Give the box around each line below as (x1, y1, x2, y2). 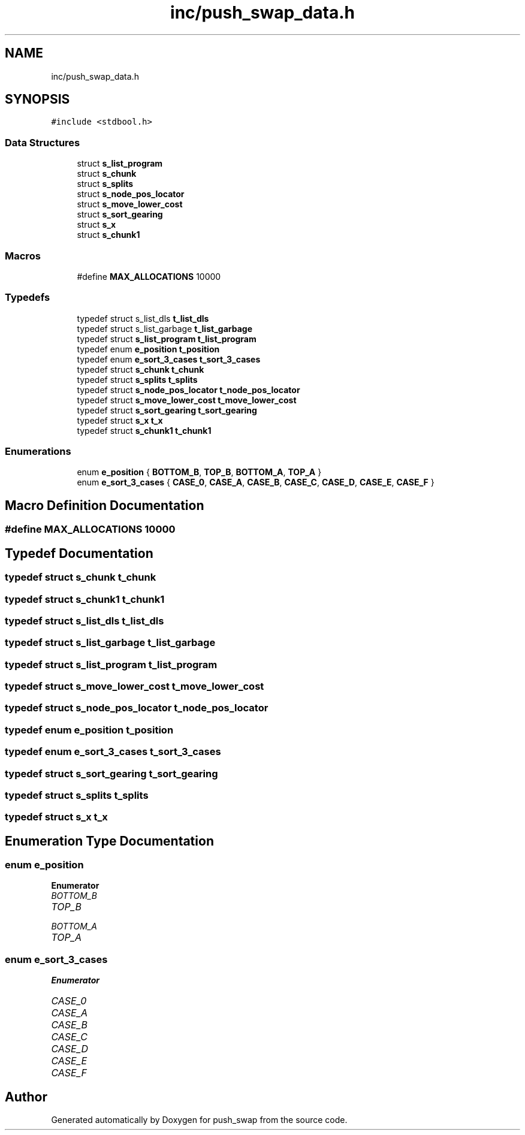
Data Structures (5, 136, 80, 149)
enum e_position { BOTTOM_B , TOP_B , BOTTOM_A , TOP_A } (77, 467, 322, 478)
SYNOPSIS (5, 92, 70, 107)
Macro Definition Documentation (5, 497, 204, 513)
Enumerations (5, 445, 71, 458)
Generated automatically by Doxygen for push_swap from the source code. (51, 1115, 348, 1125)
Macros (5, 249, 41, 262)
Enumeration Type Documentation (5, 833, 214, 849)
